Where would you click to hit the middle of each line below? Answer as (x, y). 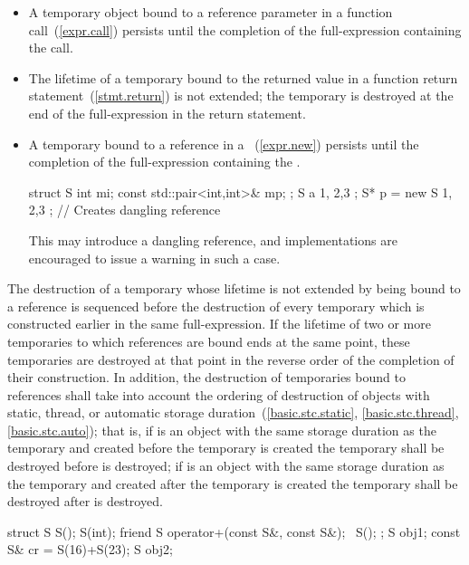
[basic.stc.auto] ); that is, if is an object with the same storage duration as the (222, 430)
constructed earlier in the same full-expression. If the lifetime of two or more (219, 324)
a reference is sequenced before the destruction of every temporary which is (216, 306)
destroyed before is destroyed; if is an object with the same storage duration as (226, 466)
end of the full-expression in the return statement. (167, 113)
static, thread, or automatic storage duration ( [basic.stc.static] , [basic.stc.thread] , (233, 412)
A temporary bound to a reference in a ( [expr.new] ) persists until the (224, 144)
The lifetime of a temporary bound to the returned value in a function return (243, 77)
